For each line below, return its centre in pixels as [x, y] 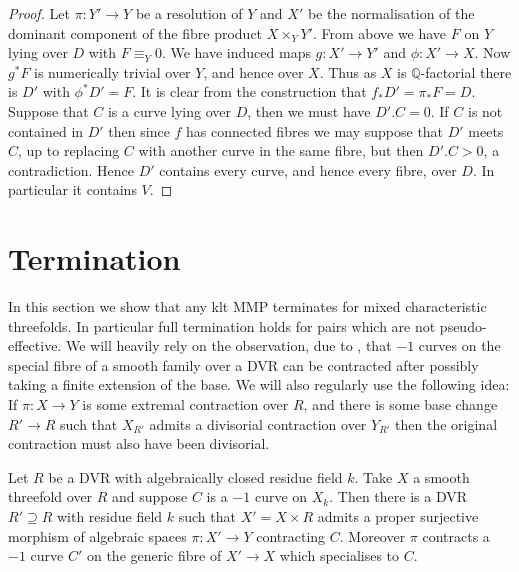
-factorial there [466, 71]
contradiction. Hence [71, 169]
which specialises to [339, 555]
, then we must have [309, 110]
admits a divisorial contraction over [258, 423]
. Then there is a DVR [398, 496]
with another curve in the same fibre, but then [281, 150]
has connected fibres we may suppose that [315, 130]
